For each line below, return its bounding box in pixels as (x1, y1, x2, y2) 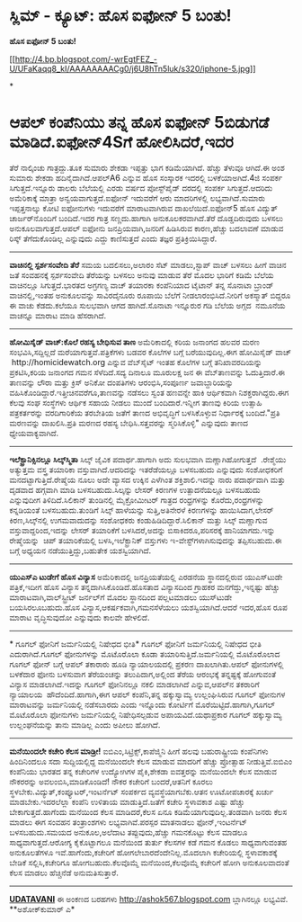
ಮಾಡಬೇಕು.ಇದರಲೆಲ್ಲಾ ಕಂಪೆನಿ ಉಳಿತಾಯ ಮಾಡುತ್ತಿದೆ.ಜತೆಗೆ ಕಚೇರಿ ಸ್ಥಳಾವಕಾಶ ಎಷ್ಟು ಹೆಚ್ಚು (9, 796, 245, 807)
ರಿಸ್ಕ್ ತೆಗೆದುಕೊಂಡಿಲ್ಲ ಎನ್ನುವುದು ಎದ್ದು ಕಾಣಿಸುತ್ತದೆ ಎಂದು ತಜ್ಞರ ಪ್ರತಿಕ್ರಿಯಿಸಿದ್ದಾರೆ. (9, 233, 218, 244)
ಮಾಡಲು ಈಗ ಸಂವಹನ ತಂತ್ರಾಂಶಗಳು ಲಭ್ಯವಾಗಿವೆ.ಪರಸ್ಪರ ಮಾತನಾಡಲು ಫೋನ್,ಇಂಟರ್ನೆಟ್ (9, 816, 247, 828)
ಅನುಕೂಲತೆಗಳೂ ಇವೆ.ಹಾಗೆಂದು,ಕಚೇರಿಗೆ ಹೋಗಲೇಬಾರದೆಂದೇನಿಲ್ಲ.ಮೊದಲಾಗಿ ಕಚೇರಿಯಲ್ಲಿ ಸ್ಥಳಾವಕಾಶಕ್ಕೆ (9, 846, 278, 857)
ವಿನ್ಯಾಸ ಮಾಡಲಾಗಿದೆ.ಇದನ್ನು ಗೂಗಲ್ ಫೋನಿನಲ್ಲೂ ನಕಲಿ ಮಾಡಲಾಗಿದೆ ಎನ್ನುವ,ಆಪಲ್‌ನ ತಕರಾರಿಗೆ (9, 678, 260, 689)
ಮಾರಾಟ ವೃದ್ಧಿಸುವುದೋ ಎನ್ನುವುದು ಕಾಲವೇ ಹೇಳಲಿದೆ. (9, 612, 150, 622)
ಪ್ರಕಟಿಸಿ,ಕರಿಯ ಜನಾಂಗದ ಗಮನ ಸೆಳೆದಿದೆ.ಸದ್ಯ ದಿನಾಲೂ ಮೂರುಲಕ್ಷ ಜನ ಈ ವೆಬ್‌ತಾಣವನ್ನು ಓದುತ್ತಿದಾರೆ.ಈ (9, 366, 286, 378)
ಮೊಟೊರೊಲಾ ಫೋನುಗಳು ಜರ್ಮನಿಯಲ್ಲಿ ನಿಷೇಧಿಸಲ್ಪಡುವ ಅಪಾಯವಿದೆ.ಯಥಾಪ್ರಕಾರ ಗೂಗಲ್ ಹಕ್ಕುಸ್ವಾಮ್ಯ (9, 709, 283, 720)
